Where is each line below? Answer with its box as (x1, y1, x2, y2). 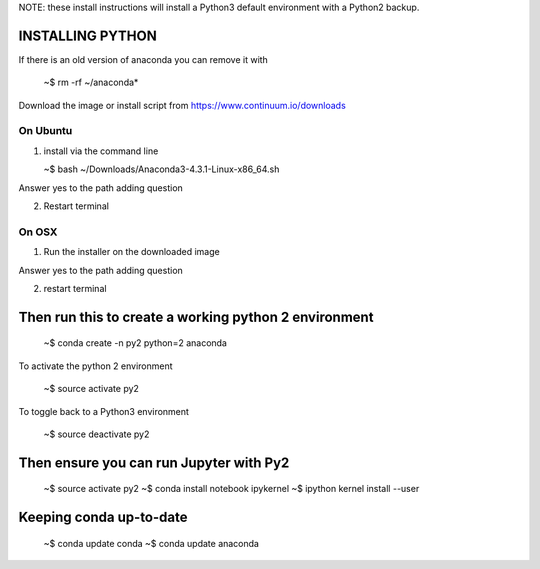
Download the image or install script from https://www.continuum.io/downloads (18, 99, 347, 111)
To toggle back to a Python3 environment (18, 405, 190, 417)
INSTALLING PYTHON (18, 27, 157, 44)
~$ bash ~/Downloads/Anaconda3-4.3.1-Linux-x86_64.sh (43, 163, 280, 175)
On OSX (18, 225, 58, 239)
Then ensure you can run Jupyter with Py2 (18, 454, 290, 471)
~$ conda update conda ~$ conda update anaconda (43, 537, 260, 549)
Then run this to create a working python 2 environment (18, 308, 374, 325)
